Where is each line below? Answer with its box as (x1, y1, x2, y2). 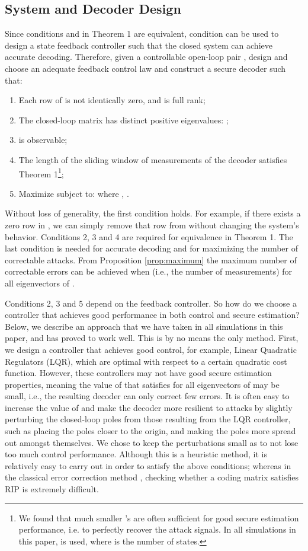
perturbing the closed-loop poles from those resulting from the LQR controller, (5, 413, 291, 425)
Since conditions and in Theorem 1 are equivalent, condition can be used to (5, 27, 279, 40)
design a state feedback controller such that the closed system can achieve (5, 39, 272, 51)
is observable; (18, 133, 68, 146)
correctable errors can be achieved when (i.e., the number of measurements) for (5, 265, 293, 278)
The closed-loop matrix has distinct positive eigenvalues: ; (18, 113, 229, 126)
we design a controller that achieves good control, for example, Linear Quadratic (5, 343, 297, 355)
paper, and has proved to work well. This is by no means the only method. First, (5, 332, 299, 344)
